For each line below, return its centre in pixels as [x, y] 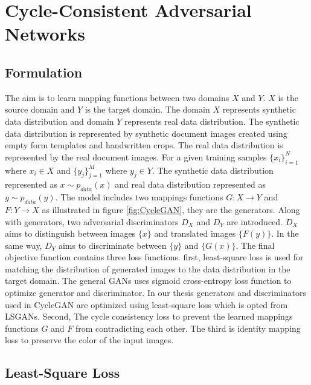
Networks [45, 34]
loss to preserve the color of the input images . [89, 340]
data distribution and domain [59, 121]
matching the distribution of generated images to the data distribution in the [148, 268]
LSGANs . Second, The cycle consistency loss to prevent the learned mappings [149, 316]
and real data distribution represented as [190, 184]
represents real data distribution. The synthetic [212, 121]
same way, [24, 245]
